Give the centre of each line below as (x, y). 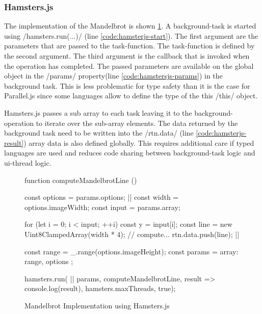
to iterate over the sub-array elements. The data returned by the (137, 123)
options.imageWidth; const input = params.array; (102, 207)
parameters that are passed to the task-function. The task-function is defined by (129, 46)
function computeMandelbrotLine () (81, 180)
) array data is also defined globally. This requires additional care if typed (139, 142)
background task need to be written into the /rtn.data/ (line (99, 133)
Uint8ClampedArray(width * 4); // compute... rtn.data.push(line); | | (132, 234)
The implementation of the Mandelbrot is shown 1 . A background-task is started (130, 26)
